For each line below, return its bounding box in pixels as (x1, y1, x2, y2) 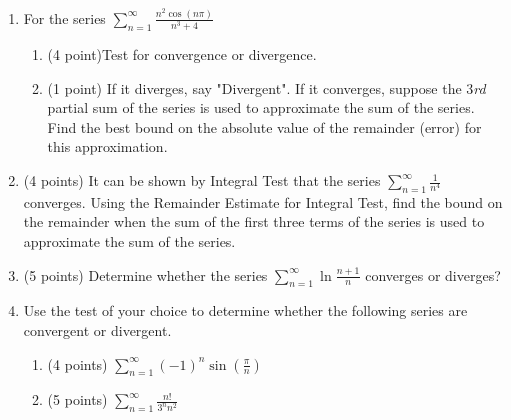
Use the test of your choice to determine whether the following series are (23, 300, 468, 321)
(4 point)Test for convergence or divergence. (47, 44, 317, 65)
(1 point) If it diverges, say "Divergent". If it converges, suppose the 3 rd (47, 77, 486, 98)
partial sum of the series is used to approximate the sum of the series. (47, 97, 475, 118)
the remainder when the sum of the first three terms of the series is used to (23, 211, 485, 232)
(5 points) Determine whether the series (23, 264, 268, 285)
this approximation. (47, 136, 168, 157)
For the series (23, 7, 106, 28)
